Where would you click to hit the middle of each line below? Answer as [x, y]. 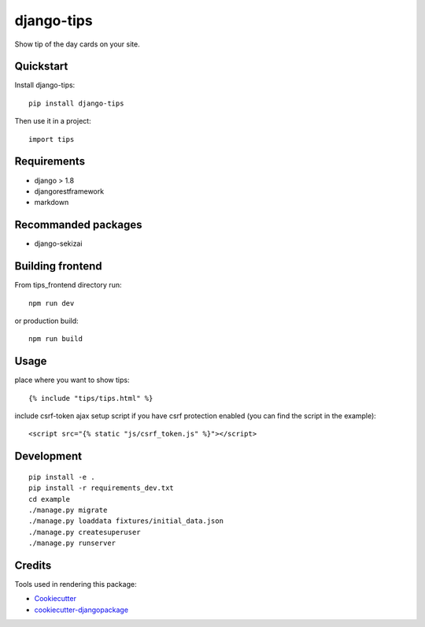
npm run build [55, 339]
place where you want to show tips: [72, 380]
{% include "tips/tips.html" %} [91, 398]
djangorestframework [69, 191]
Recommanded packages [78, 225]
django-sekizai [58, 243]
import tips [52, 139]
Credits [33, 565]
